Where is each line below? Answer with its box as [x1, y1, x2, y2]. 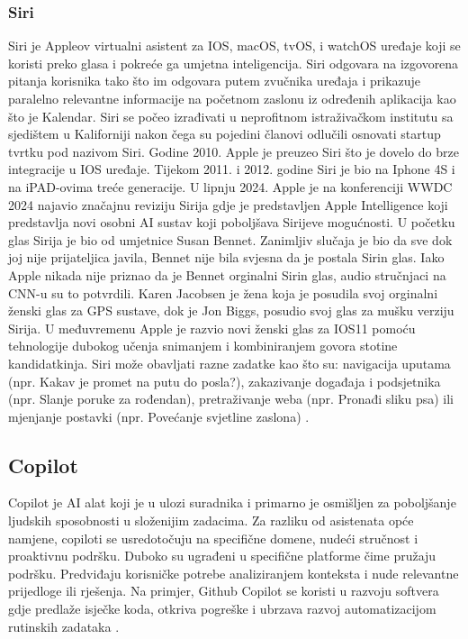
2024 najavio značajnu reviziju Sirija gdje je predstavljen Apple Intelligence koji [8, 195, 448, 214]
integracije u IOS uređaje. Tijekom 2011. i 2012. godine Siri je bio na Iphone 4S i [8, 160, 455, 178]
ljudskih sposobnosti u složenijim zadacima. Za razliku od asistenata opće [8, 511, 414, 530]
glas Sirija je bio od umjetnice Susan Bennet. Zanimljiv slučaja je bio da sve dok [8, 230, 453, 249]
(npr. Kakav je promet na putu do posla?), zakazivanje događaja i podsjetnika [8, 371, 441, 390]
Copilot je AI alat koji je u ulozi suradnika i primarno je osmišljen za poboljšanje [8, 493, 456, 512]
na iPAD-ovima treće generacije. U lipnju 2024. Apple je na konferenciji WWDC [8, 177, 453, 196]
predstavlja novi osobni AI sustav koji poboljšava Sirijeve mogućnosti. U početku [8, 213, 455, 232]
